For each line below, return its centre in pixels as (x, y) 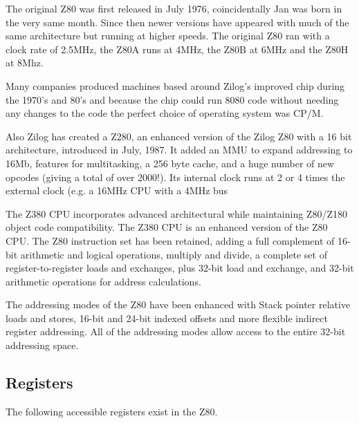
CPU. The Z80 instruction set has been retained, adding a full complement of (170, 240)
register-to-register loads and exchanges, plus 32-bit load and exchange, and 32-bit (180, 268)
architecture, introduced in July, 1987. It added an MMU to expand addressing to (179, 150)
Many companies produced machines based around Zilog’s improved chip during (175, 85)
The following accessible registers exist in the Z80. (112, 411)
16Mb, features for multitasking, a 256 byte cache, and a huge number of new (170, 163)
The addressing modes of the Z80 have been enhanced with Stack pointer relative (178, 304)
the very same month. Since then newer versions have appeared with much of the (177, 22)
